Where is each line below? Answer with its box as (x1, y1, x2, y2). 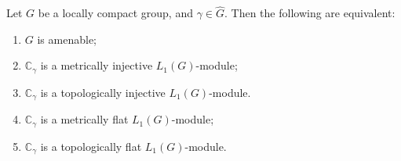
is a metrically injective (40, 57, 153, 73)
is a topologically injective (40, 84, 166, 100)
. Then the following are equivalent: (224, 5, 396, 21)
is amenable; (37, 30, 97, 47)
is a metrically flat (40, 111, 129, 127)
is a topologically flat (40, 138, 142, 154)
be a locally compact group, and (38, 5, 193, 21)
